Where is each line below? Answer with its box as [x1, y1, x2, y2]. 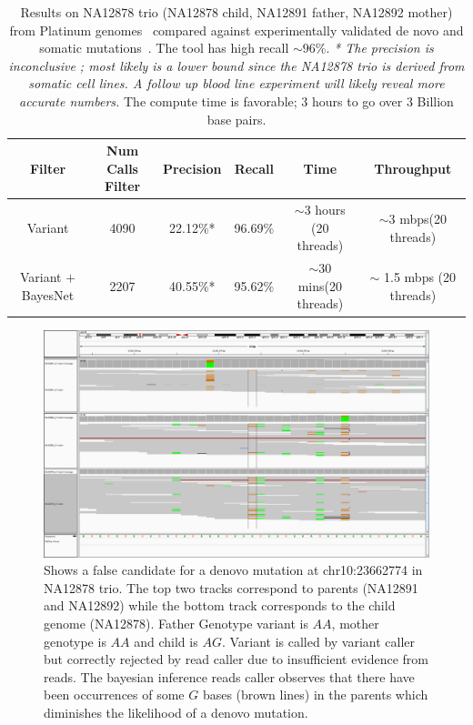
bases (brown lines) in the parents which [202, 685, 428, 704]
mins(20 [297, 276, 342, 295]
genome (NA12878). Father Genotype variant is [44, 613, 308, 632]
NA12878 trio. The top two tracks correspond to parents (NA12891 [44, 578, 418, 597]
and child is [134, 631, 198, 650]
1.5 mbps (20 [384, 267, 457, 287]
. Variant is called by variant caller [221, 631, 416, 650]
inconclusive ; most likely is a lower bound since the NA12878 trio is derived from [8, 55, 465, 75]
